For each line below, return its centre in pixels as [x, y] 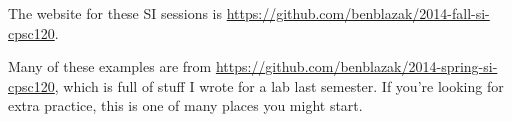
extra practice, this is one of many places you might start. [185, 105]
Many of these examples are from [110, 66]
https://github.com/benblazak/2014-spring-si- [356, 66]
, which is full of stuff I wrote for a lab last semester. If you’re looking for [279, 85]
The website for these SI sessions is [115, 13]
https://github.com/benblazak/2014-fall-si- [358, 13]
